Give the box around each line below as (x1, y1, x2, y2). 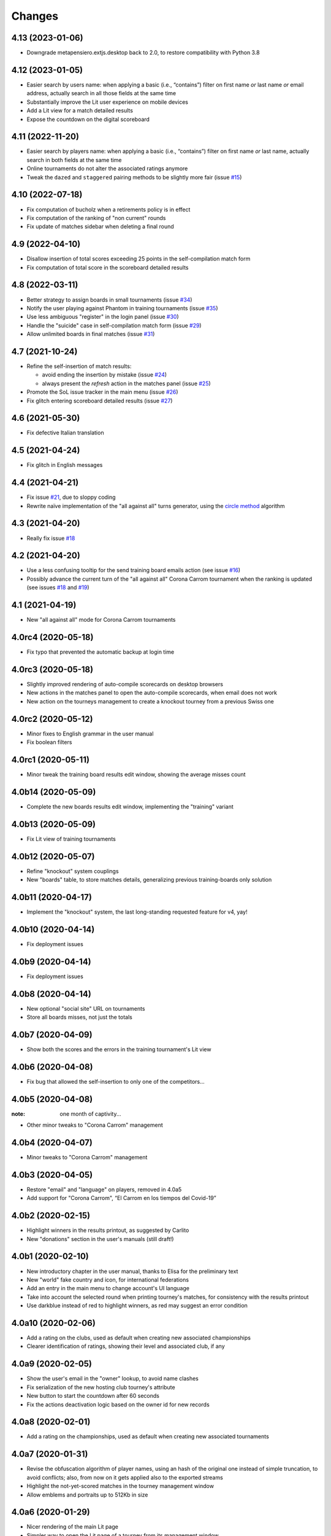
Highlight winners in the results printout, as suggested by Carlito (26, 1226, 189, 1234)
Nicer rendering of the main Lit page (26, 1523, 119, 1530)
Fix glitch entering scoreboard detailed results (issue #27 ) (26, 397, 173, 404)
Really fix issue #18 (26, 535, 75, 542)
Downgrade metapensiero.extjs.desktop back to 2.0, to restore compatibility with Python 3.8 (26, 49, 260, 57)
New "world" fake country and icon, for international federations (26, 1275, 189, 1283)
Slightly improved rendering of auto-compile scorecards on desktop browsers (26, 680, 224, 688)
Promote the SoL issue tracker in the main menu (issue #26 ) (26, 388, 178, 396)
